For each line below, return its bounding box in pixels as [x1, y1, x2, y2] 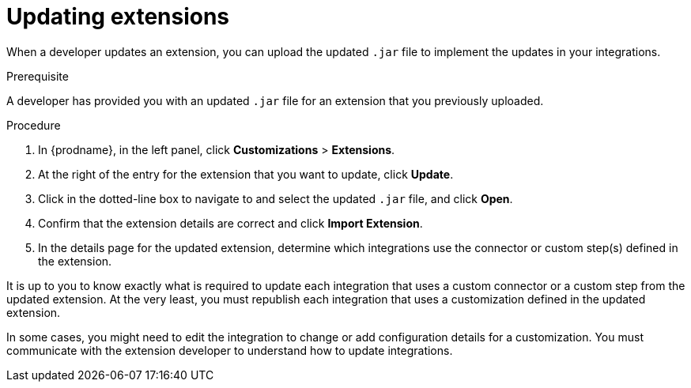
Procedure [6, 118, 61, 132]
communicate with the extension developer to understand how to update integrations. [6, 343, 453, 357]
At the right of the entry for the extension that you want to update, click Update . [38, 167, 454, 181]
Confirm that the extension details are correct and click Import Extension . [38, 216, 423, 230]
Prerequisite [6, 69, 69, 83]
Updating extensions [6, 3, 230, 30]
